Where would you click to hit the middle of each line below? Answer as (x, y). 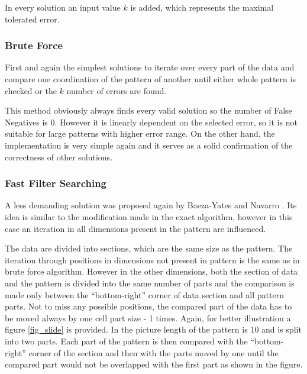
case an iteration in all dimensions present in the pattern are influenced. (135, 228)
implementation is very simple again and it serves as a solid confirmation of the (149, 145)
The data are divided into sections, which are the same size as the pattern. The (149, 248)
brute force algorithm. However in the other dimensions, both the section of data (151, 271)
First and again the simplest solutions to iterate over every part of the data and (150, 67)
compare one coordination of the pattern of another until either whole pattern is (150, 79)
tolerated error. (32, 19)
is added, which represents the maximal (202, 7)
